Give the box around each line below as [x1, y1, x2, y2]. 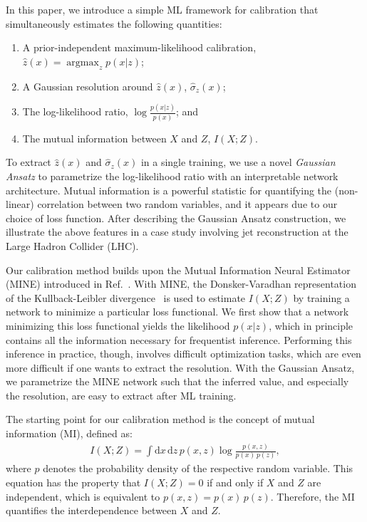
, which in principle [269, 318, 353, 333]
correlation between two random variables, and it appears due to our [37, 197, 338, 212]
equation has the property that [6, 474, 141, 489]
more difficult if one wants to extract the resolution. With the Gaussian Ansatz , [6, 360, 355, 375]
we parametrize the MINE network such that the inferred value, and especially [6, 374, 349, 389]
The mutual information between [22, 130, 167, 145]
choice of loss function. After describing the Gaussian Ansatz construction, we [6, 210, 346, 225]
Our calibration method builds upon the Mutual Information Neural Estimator [6, 262, 351, 277]
